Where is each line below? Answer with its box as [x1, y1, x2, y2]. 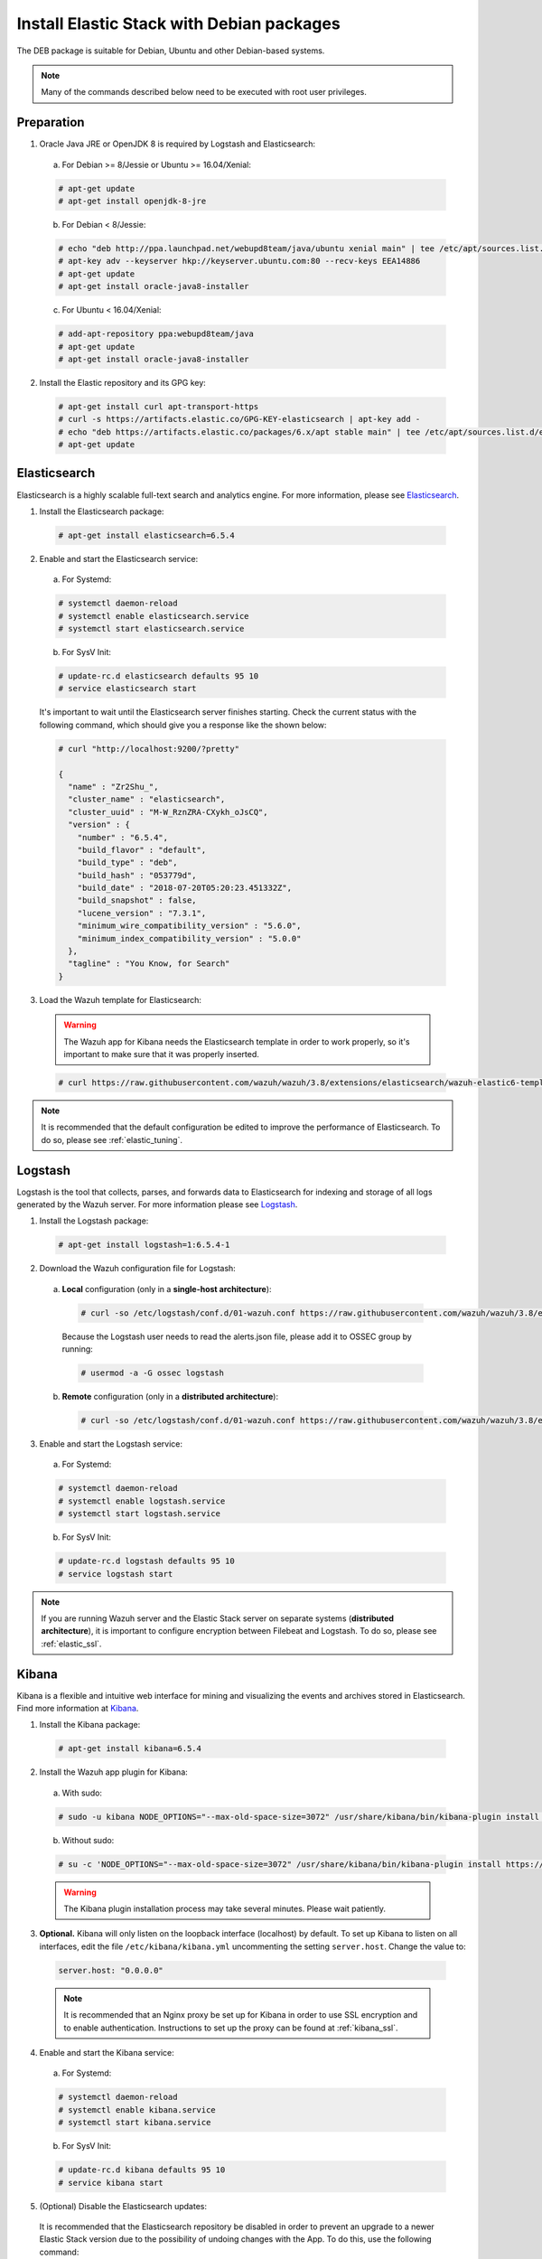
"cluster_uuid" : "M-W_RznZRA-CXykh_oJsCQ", [68, 807, 268, 817]
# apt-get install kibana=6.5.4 [58, 1744, 202, 1754]
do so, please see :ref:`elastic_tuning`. [41, 1134, 182, 1145]
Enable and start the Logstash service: [39, 1439, 183, 1449]
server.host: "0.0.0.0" [58, 1965, 164, 1975]
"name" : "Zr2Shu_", [68, 782, 159, 792]
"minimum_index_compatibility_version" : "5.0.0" [77, 933, 302, 943]
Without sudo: [61, 1834, 115, 1845]
